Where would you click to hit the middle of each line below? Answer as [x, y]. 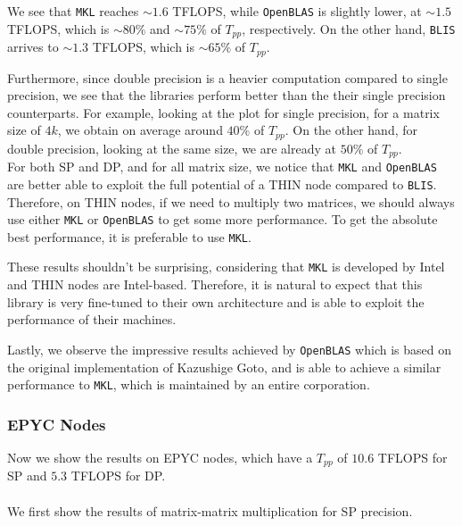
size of [24, 130]
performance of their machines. [92, 319]
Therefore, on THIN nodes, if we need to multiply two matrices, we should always [231, 201]
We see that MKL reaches [73, 11]
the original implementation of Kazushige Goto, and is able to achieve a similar [224, 367]
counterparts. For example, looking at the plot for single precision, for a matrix [223, 112]
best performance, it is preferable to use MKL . [129, 236]
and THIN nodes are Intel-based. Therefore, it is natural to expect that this [215, 284]
